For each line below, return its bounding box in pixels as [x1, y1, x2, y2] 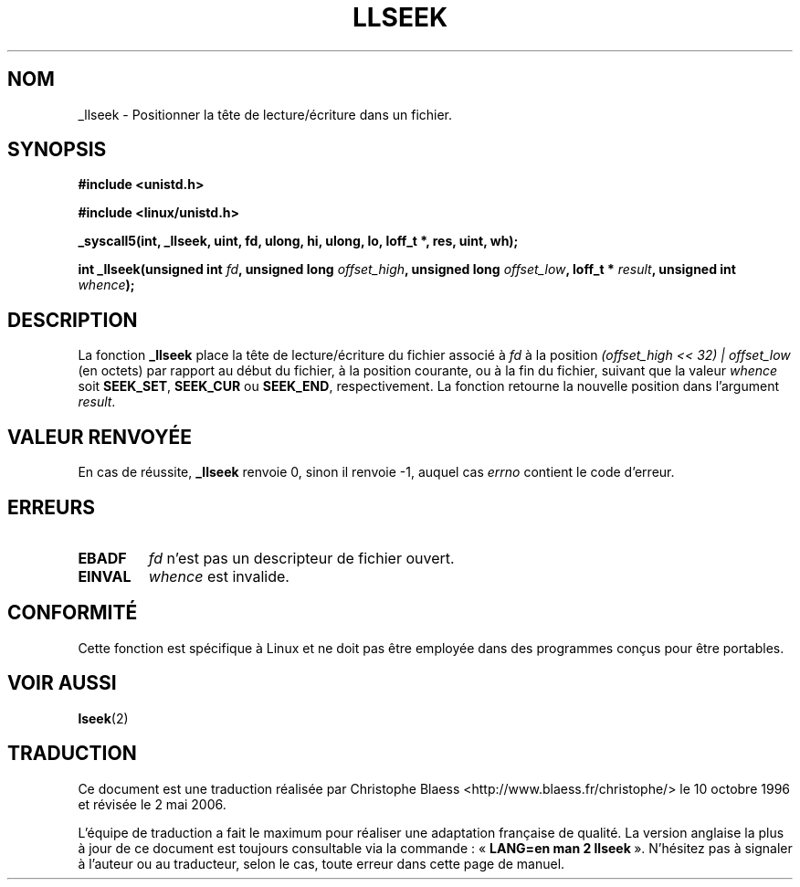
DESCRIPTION [7, 308, 138, 332]
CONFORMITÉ [7, 601, 138, 625]
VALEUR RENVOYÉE [7, 425, 192, 449]
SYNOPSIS [7, 138, 107, 162]
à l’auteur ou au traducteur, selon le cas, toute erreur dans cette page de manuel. [78, 855, 565, 871]
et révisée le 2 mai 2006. [78, 796, 226, 812]
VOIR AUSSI [7, 671, 117, 695]
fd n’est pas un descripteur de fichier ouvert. [148, 548, 455, 567]
